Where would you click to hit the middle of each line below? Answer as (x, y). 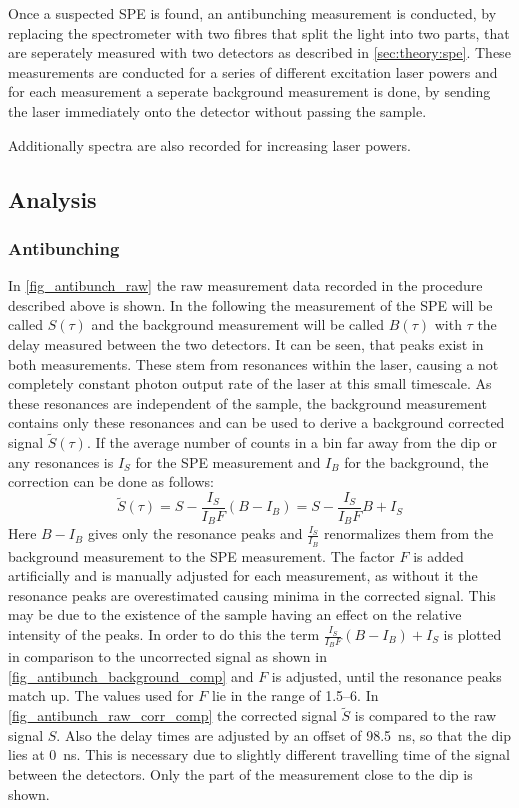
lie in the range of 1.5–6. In (295, 695)
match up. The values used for (101, 695)
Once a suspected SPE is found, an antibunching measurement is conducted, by (252, 13)
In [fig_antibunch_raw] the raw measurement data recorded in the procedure (245, 285)
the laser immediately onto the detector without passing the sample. (217, 110)
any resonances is (61, 461)
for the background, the (416, 461)
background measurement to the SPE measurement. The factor (201, 555)
